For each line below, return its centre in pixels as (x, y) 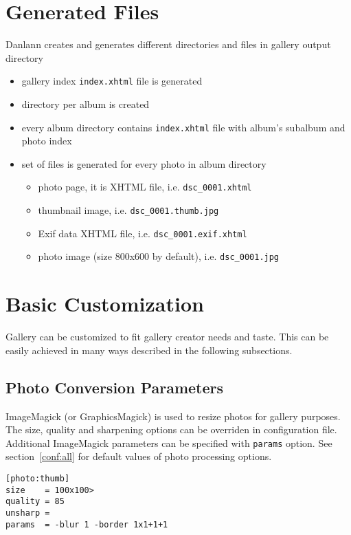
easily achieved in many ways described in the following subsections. (149, 350)
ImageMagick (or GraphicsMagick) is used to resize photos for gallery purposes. (173, 416)
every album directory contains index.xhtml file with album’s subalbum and (183, 127)
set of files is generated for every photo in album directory (144, 163)
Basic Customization (105, 304)
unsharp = (28, 513)
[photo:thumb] (38, 478)
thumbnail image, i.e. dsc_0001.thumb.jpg (128, 210)
